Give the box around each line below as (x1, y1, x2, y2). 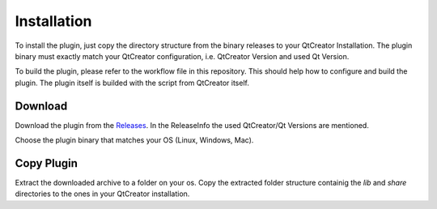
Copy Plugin (15, 156, 78, 170)
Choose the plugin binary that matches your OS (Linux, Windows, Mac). (15, 135, 254, 145)
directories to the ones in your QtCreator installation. (15, 189, 190, 198)
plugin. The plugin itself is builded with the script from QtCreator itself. (15, 78, 250, 87)
